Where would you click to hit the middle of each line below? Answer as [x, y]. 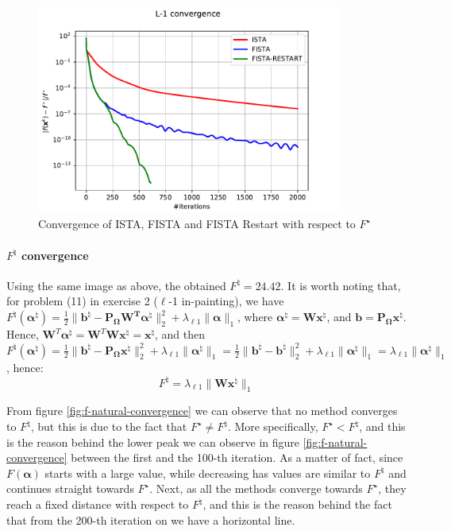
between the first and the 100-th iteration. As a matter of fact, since [237, 457]
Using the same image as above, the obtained [116, 285]
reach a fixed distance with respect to [98, 504]
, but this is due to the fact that [109, 426]
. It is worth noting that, [341, 285]
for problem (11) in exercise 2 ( [82, 301]
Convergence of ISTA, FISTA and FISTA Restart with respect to [197, 224]
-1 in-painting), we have [226, 301]
